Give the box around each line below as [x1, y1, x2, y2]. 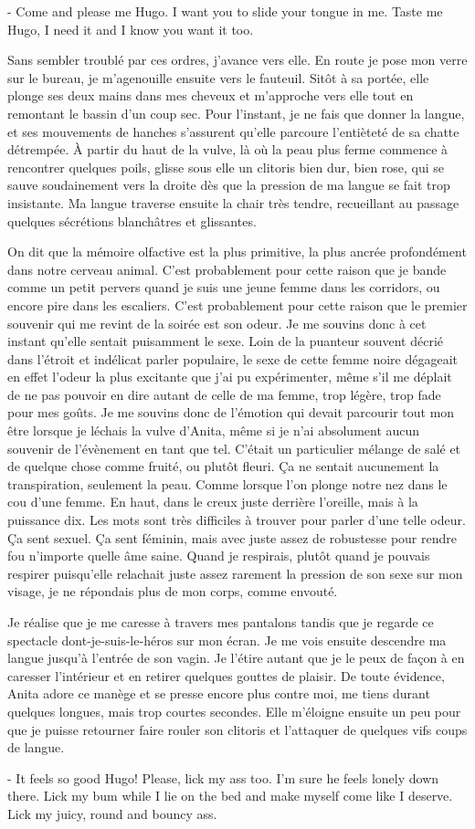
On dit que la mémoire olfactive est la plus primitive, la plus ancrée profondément [7, 242, 467, 261]
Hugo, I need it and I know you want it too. [7, 19, 254, 38]
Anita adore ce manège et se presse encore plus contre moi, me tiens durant [7, 684, 430, 703]
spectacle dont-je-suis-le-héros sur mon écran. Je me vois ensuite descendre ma [7, 630, 447, 649]
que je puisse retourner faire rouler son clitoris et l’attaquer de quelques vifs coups [7, 719, 468, 739]
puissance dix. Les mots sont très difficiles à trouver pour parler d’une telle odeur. [7, 510, 466, 530]
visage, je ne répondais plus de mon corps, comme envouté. [7, 582, 338, 601]
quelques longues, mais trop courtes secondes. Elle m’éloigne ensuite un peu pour [7, 701, 461, 720]
